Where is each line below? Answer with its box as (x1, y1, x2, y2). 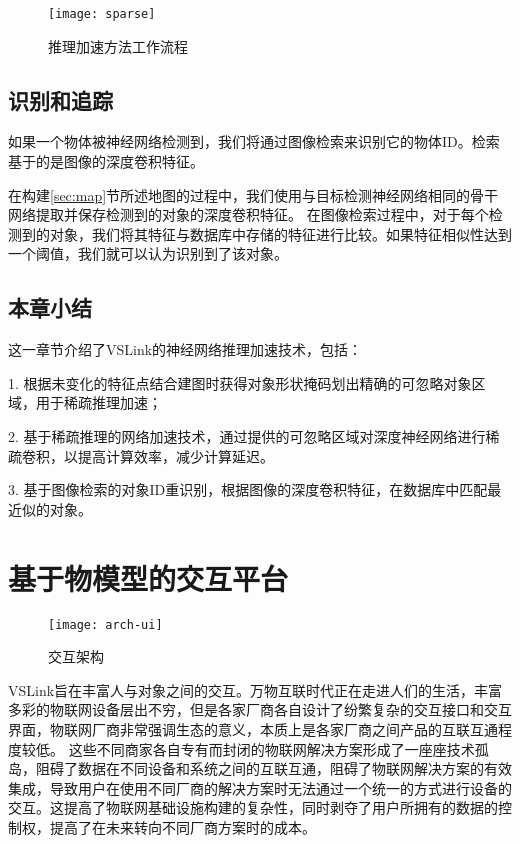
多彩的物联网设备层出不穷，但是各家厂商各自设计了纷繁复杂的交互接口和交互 (8, 699, 512, 720)
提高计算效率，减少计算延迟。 (77, 445, 274, 466)
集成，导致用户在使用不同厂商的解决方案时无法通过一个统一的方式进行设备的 (8, 777, 512, 798)
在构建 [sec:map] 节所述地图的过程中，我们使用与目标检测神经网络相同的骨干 (8, 184, 499, 205)
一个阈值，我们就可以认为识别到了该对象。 (8, 243, 288, 264)
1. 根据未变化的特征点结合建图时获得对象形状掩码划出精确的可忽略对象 (8, 372, 472, 393)
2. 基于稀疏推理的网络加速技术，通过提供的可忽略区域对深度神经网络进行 (8, 426, 486, 446)
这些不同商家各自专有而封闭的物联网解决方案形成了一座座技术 (68, 738, 475, 759)
